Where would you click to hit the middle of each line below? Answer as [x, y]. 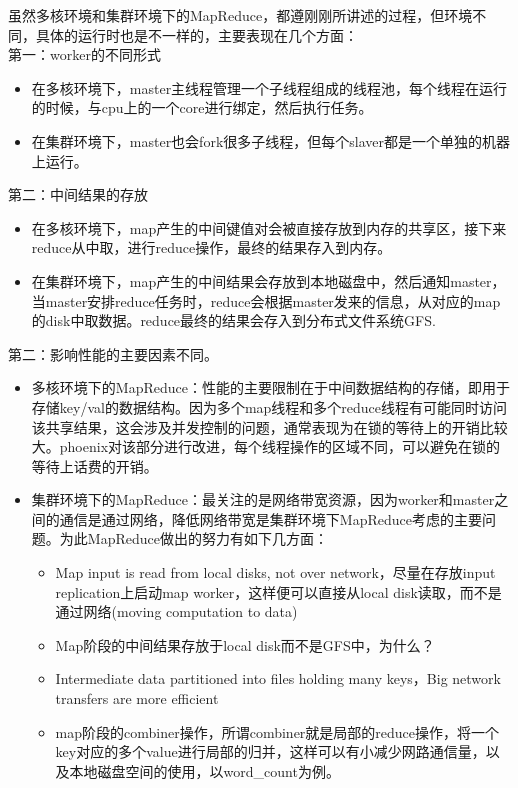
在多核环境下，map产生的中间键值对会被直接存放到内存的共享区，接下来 [269, 227]
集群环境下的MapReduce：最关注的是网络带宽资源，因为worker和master [263, 499]
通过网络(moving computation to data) [176, 611]
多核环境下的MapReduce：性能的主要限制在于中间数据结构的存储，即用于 [270, 387]
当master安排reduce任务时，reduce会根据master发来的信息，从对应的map [266, 300]
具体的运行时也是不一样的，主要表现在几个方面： [196, 34]
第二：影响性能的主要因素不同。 [113, 353]
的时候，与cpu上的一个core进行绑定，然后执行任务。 [202, 107]
